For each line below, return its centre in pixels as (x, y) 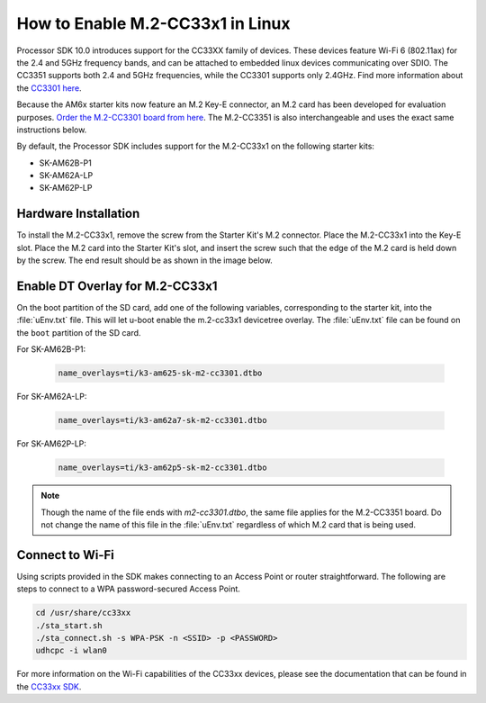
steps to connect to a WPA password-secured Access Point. (128, 589)
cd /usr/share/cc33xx (83, 613)
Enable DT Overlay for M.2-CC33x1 (117, 286)
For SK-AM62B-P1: (51, 349)
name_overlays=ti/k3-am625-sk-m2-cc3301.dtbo (160, 373)
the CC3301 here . (49, 88)
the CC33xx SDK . (49, 686)
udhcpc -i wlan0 (72, 651)
